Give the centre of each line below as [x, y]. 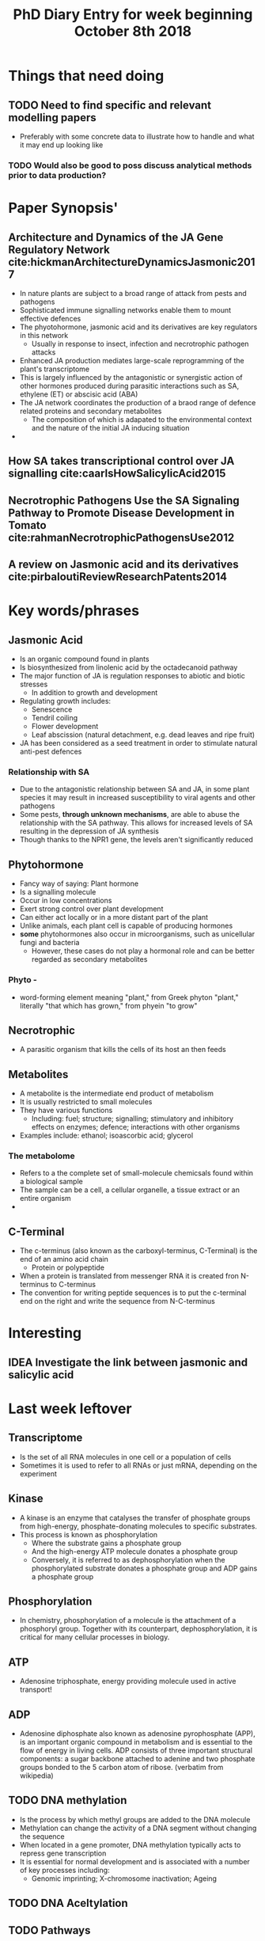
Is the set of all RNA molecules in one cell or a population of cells [125, 1457]
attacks [44, 352]
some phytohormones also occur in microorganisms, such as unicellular [137, 934]
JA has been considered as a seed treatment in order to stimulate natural [138, 743]
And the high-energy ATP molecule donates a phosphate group [134, 1551]
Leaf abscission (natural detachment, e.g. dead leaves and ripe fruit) [143, 735]
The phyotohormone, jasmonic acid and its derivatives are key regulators [138, 327]
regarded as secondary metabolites [89, 959]
